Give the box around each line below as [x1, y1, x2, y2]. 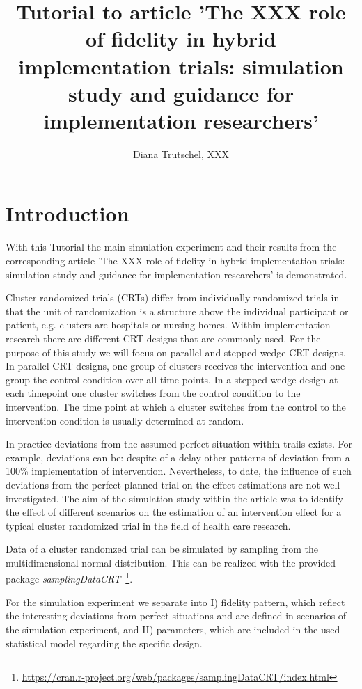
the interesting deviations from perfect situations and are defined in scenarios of [6, 608, 347, 623]
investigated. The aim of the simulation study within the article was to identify [6, 491, 343, 505]
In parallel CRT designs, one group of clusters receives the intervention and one [6, 358, 345, 373]
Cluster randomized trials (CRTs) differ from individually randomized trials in [6, 290, 340, 305]
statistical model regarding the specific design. [6, 635, 203, 650]
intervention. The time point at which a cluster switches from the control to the [6, 399, 346, 413]
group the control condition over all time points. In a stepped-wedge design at [6, 372, 338, 386]
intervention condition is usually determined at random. [6, 413, 244, 427]
